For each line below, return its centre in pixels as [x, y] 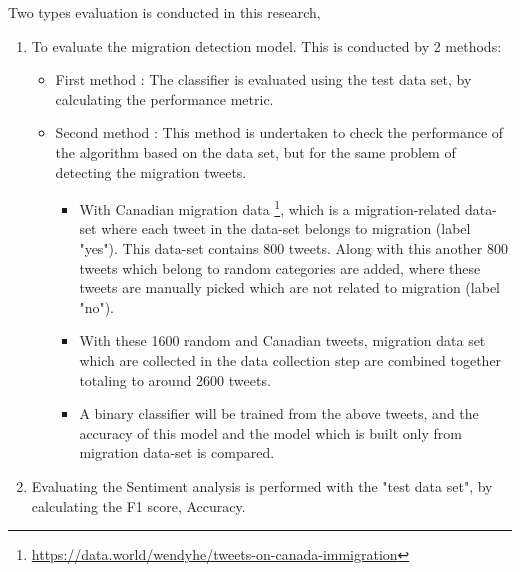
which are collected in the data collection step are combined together [290, 359]
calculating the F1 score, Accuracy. [138, 505]
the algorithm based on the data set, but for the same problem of [255, 151]
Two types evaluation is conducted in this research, [164, 12]
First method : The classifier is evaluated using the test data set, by [263, 79]
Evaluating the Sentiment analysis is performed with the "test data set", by [262, 485]
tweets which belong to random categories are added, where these [280, 267]
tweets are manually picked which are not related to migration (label [289, 287]
